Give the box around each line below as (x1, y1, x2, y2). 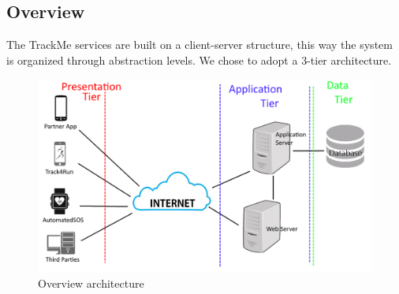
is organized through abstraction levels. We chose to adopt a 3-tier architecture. (6, 51, 392, 68)
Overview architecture (38, 275, 144, 292)
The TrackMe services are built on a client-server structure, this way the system (6, 36, 393, 53)
